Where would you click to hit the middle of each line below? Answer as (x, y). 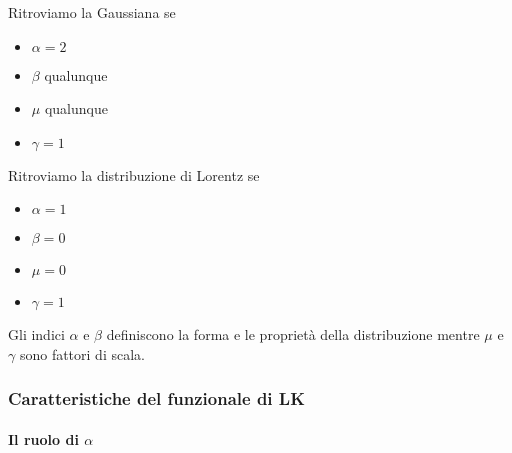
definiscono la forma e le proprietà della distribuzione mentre (293, 334)
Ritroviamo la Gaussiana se (92, 12)
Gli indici (36, 334)
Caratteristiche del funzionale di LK (156, 398)
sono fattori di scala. (82, 353)
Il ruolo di (43, 439)
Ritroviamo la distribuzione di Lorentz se (134, 174)
